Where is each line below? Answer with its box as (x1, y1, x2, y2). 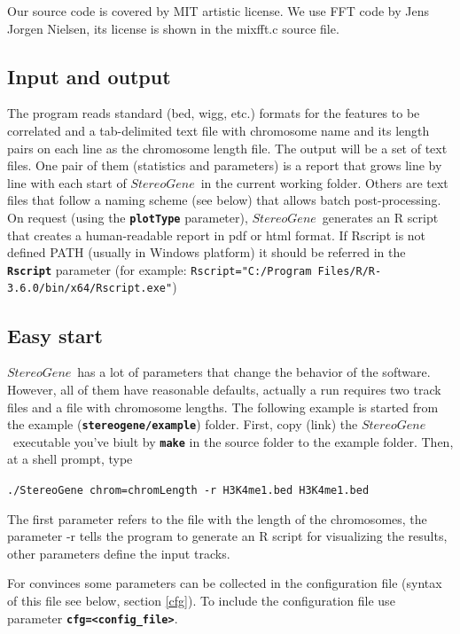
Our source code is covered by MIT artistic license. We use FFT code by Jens (7, 2, 429, 20)
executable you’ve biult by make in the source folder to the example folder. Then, (12, 432, 454, 450)
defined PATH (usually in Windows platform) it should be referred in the (7, 243, 406, 262)
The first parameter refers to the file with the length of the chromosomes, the (7, 509, 427, 528)
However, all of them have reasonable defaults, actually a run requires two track (7, 380, 441, 398)
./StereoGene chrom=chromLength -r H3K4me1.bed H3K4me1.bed (7, 484, 370, 497)
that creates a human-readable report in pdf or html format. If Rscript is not (7, 225, 426, 244)
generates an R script (322, 207, 439, 226)
